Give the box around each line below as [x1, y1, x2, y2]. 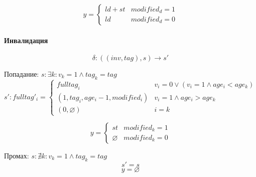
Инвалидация [4, 35, 48, 45]
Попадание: [4, 68, 39, 79]
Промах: [4, 150, 29, 160]
